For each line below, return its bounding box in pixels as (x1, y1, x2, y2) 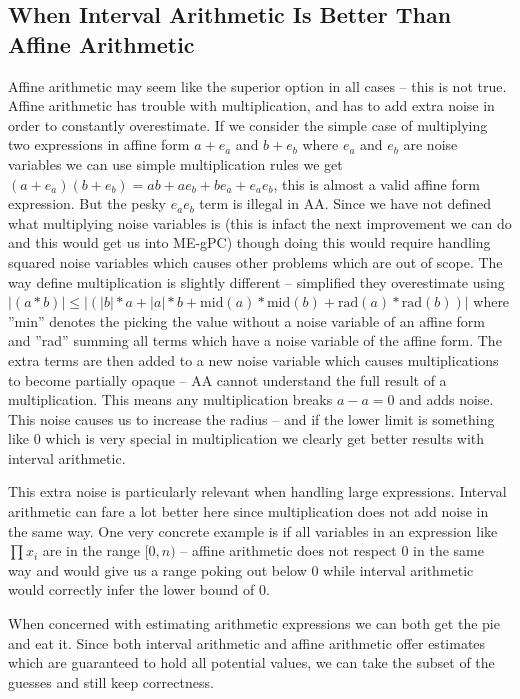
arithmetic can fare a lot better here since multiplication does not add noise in (8, 501, 489, 522)
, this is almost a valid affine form (273, 173, 480, 194)
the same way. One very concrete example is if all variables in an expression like (8, 520, 498, 541)
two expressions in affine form (8, 134, 190, 155)
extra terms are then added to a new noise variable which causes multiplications (8, 349, 499, 370)
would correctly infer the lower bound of (8, 579, 255, 600)
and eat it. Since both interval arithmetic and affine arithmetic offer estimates (8, 632, 486, 653)
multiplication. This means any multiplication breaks (8, 389, 333, 410)
